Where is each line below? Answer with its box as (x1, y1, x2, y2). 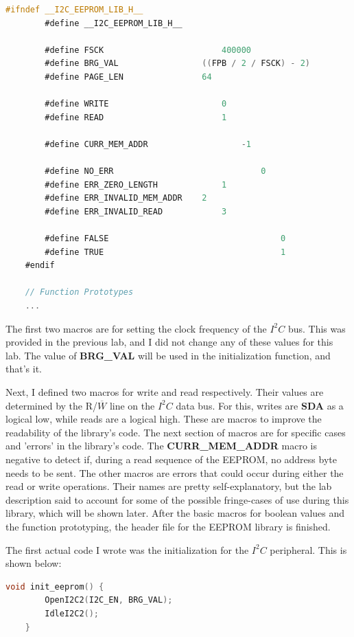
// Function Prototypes (25, 287, 134, 298)
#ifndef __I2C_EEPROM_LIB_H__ (5, 5, 143, 14)
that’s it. (5, 361, 42, 376)
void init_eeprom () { (5, 581, 104, 592)
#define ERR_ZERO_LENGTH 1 (45, 179, 227, 190)
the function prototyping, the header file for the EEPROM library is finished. (5, 519, 331, 533)
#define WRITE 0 (45, 99, 227, 109)
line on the (109, 398, 155, 412)
